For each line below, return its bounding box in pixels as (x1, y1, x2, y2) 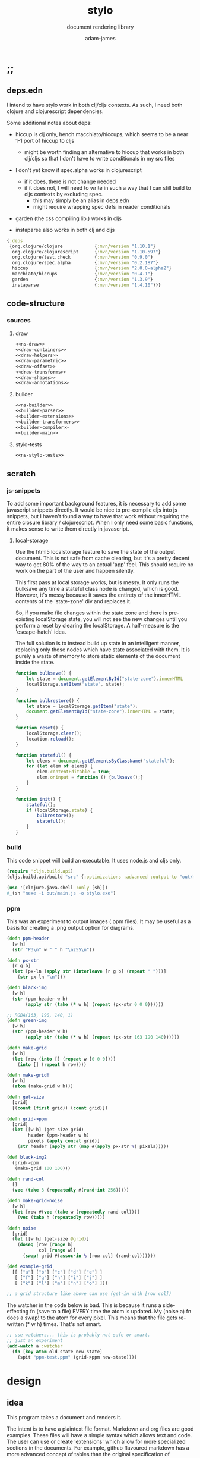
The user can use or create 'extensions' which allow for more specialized (7, 1438, 186, 1445)
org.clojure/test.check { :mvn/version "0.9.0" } (12, 254, 153, 261)
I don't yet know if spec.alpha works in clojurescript (15, 166, 142, 173)
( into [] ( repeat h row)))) (17, 1061, 87, 1068)
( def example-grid (7, 1263, 52, 1269)
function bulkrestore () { (15, 697, 80, 704)
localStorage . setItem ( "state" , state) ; (26, 681, 125, 687)
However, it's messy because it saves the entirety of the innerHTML (15, 591, 182, 598)
